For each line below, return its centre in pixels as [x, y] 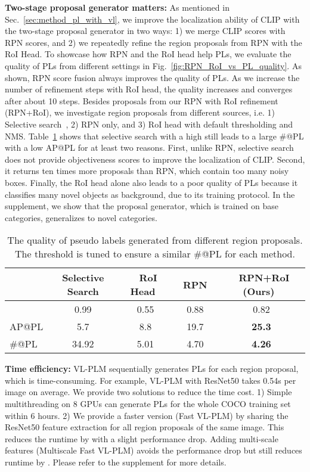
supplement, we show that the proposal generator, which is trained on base [142, 206]
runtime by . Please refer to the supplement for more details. [116, 462]
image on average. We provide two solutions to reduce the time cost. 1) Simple [148, 392]
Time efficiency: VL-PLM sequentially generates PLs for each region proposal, [152, 369]
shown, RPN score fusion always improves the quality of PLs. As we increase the [152, 77]
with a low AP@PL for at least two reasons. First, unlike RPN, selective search [149, 147]
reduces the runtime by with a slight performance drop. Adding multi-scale [142, 438]
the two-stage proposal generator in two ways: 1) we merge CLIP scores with [145, 31]
